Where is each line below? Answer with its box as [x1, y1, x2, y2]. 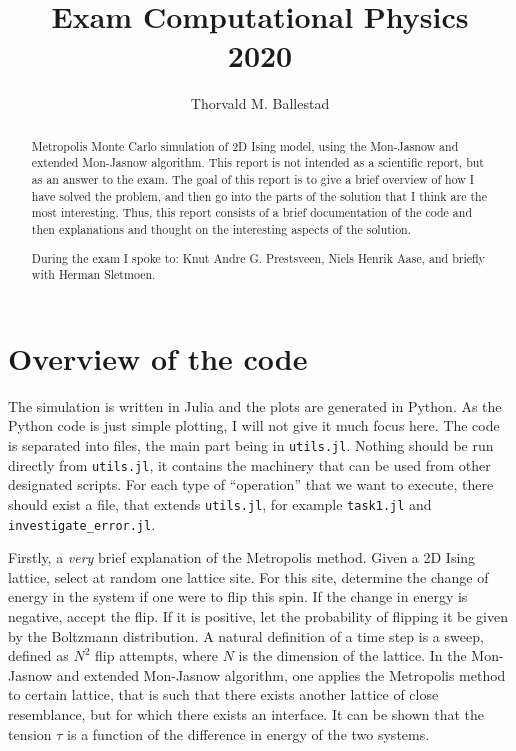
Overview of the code [8, 337, 308, 378]
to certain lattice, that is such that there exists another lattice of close [8, 684, 439, 705]
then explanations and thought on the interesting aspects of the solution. [31, 220, 412, 237]
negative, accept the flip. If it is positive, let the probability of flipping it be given [8, 605, 508, 626]
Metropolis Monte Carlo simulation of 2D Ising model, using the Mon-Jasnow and [31, 137, 459, 154]
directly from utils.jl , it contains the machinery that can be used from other [8, 454, 491, 475]
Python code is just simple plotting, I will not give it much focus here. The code [8, 415, 500, 436]
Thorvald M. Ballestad [190, 93, 330, 114]
